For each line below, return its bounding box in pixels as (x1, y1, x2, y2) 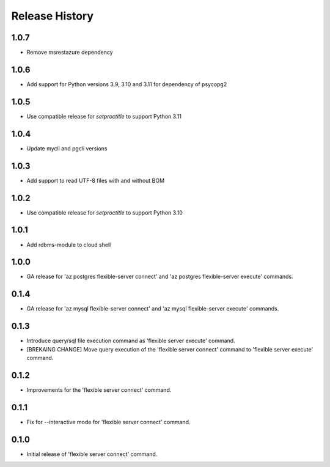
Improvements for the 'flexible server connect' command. (26, 386, 172, 394)
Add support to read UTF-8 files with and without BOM (26, 177, 165, 184)
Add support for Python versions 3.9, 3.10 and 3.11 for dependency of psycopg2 (26, 80, 227, 88)
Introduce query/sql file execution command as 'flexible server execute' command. (26, 337, 235, 345)
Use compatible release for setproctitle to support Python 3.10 (26, 208, 183, 216)
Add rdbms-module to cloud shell (26, 241, 111, 248)
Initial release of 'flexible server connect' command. (26, 450, 158, 458)
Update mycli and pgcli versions (26, 144, 108, 152)
